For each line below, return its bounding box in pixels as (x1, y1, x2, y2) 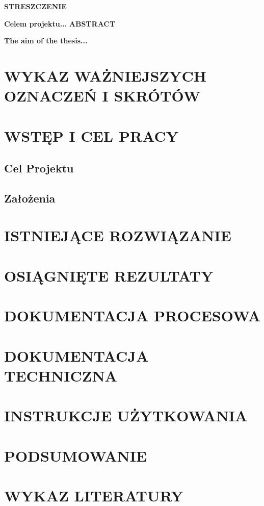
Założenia (4, 190, 56, 206)
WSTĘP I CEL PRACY (4, 125, 179, 146)
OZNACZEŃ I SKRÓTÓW (4, 85, 201, 106)
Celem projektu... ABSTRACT (4, 18, 116, 29)
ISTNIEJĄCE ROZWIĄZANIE (4, 225, 231, 246)
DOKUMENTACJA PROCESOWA (4, 305, 261, 326)
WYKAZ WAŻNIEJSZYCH (4, 65, 206, 86)
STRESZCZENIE (4, 1, 67, 11)
